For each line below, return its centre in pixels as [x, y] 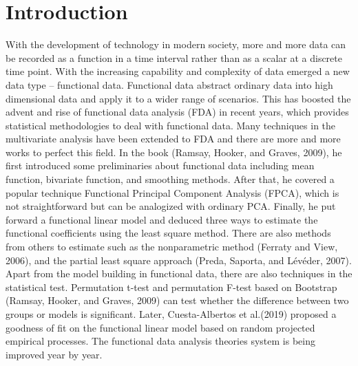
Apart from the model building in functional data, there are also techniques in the [179, 273]
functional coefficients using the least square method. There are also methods [168, 233]
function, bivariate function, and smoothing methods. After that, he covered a [170, 179]
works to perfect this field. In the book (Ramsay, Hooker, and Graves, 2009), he [174, 152]
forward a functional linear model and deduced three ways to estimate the [162, 219]
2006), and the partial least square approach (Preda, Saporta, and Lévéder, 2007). [179, 260]
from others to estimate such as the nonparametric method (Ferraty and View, [172, 247]
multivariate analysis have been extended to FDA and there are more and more [173, 139]
